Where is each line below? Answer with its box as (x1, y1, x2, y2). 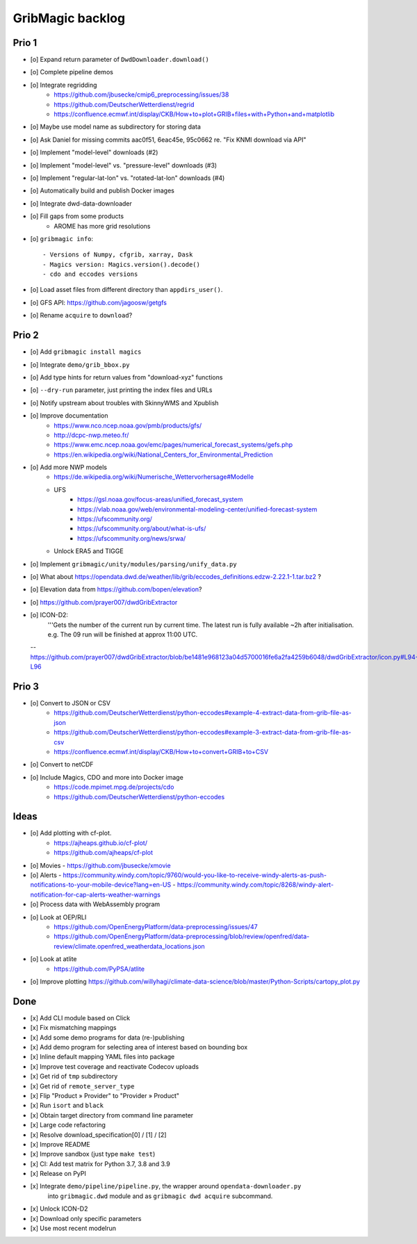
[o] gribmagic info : (30, 234, 94, 243)
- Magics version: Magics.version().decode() (42, 261, 201, 268)
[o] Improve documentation (30, 411, 108, 420)
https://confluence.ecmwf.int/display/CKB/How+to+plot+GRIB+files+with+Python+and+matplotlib (54, 110, 335, 118)
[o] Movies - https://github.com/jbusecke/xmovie (30, 861, 171, 869)
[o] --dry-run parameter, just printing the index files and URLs (30, 386, 213, 394)
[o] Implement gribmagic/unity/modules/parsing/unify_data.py (30, 559, 237, 568)
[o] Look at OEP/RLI (30, 912, 87, 921)
